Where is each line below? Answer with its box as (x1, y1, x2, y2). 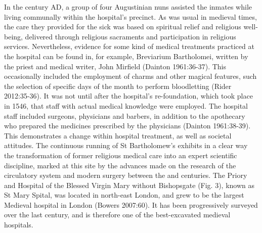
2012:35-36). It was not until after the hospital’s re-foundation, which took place (4, 90, 253, 101)
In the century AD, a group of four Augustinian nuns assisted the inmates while (4, 2, 252, 12)
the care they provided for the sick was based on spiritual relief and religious (4, 21, 241, 32)
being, (4, 31, 23, 41)
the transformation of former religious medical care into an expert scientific (4, 150, 237, 160)
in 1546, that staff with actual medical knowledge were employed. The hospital (4, 100, 248, 111)
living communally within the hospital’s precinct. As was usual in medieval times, (4, 11, 257, 22)
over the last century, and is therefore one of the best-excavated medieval (4, 209, 231, 220)
